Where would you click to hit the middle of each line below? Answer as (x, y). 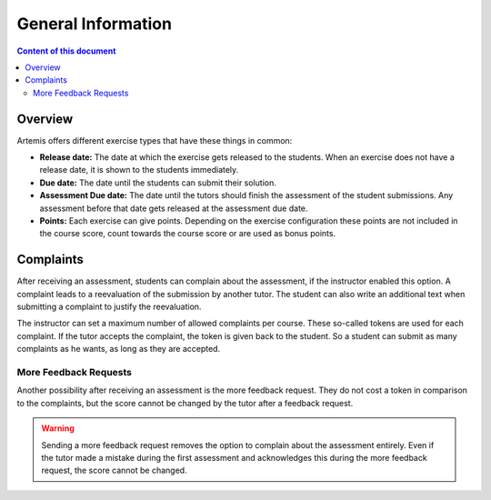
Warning (58, 428)
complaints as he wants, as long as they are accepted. (119, 349)
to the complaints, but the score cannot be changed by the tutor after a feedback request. (185, 403)
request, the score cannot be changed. (114, 470)
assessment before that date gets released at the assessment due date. (174, 208)
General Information (95, 24)
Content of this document (66, 51)
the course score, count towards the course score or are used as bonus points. (188, 234)
